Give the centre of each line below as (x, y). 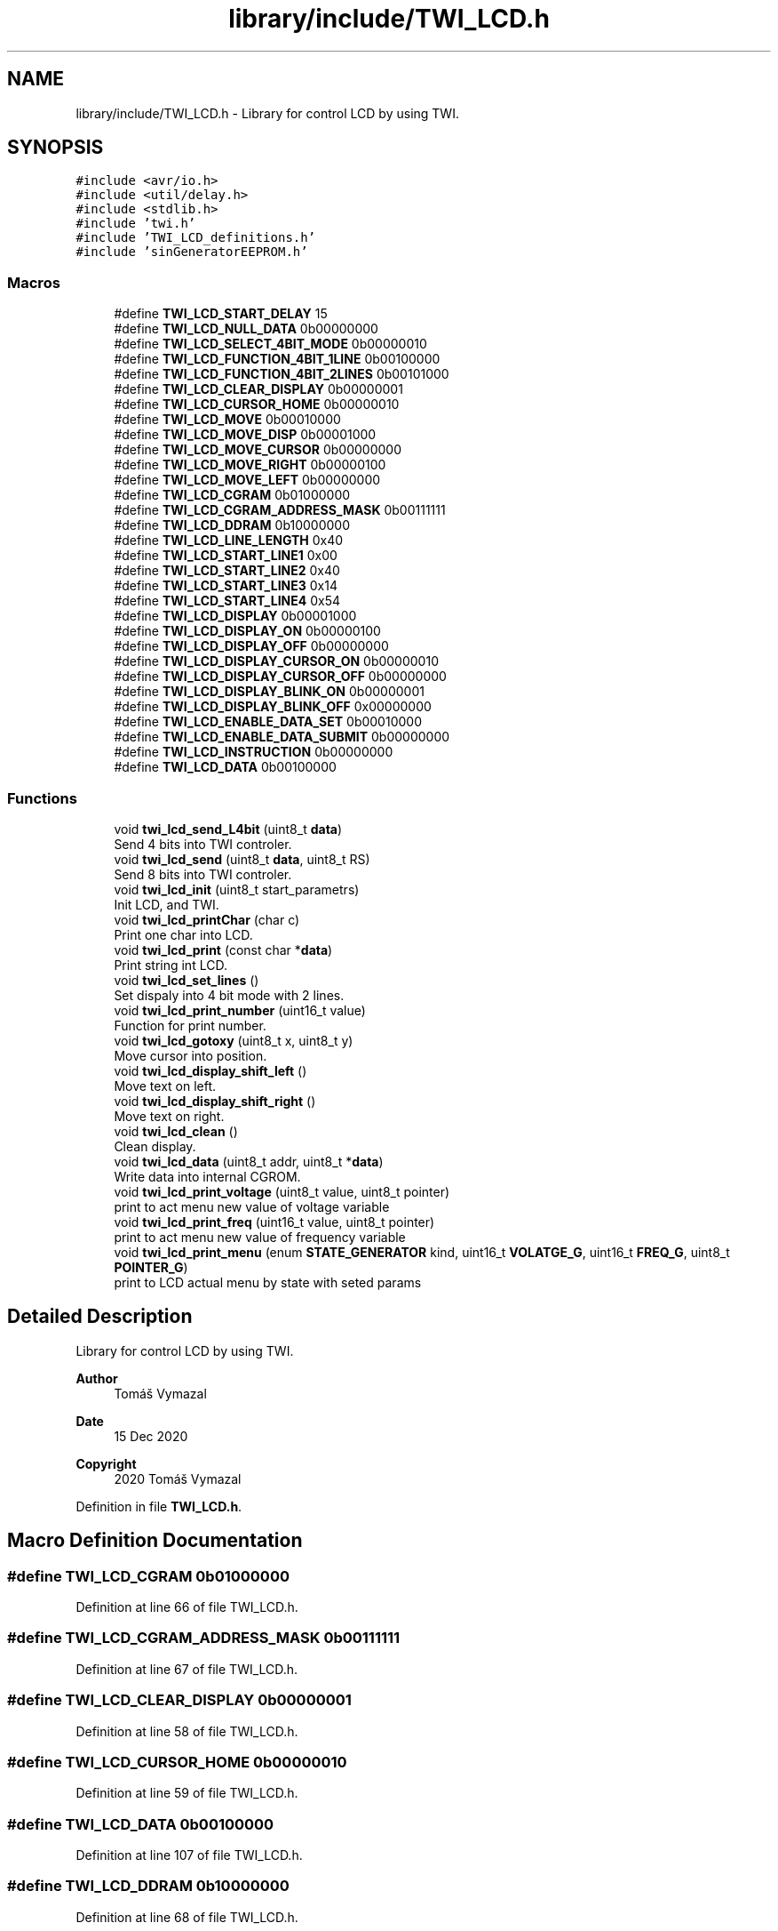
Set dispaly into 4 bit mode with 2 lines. (229, 995)
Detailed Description (100, 1317)
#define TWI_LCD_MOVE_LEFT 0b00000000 (247, 480)
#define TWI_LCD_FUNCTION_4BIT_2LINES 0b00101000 (282, 374)
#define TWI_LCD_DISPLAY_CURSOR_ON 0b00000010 (276, 661)
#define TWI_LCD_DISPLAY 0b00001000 (235, 616)
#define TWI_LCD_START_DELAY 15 (221, 314)
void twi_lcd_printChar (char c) (207, 919)
